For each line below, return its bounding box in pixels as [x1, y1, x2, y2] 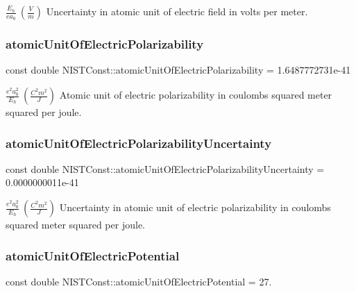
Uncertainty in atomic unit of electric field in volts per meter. [46, 4, 308, 18]
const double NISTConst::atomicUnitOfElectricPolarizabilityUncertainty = [6, 161, 325, 176]
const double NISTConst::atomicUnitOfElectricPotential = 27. [6, 274, 272, 288]
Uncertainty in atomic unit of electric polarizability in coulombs [59, 200, 331, 215]
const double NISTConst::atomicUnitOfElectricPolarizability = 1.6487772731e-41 [6, 63, 351, 77]
